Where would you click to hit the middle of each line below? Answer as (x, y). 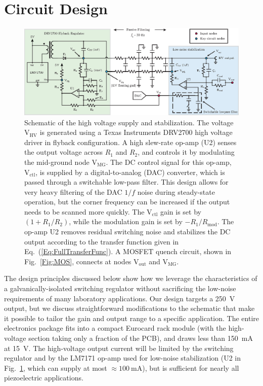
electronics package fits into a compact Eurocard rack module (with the (115, 328)
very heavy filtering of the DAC (73, 191)
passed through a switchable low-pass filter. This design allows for (126, 182)
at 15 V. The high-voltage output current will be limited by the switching (119, 348)
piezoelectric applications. (44, 378)
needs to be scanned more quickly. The (84, 211)
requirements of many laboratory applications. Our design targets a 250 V (120, 298)
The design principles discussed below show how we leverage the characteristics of (131, 278)
